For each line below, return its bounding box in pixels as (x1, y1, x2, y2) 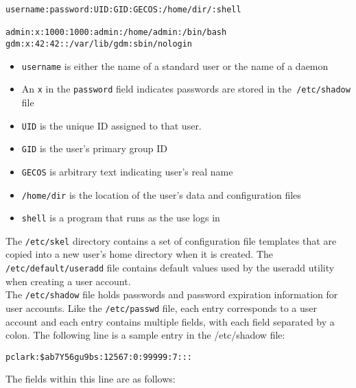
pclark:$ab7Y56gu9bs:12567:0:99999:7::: (5, 352, 193, 362)
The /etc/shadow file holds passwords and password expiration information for (5, 287, 338, 302)
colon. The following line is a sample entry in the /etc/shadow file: (5, 328, 285, 342)
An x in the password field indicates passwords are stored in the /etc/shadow (21, 82, 351, 96)
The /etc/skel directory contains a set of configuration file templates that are (5, 233, 337, 247)
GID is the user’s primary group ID (21, 141, 168, 156)
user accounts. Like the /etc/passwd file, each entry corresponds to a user (5, 300, 317, 315)
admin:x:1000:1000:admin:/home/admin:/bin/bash (5, 27, 227, 38)
